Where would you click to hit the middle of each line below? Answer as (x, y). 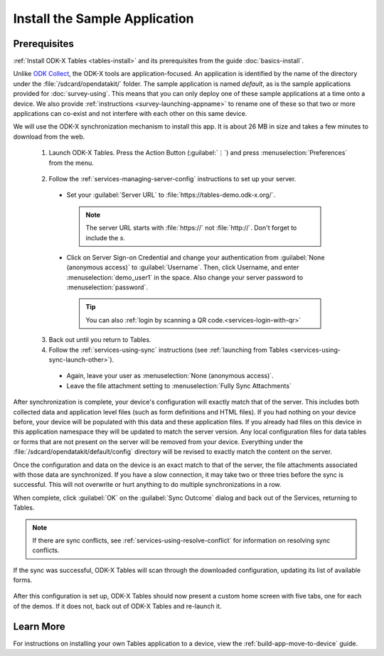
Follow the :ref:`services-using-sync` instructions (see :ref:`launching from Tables (169, 350)
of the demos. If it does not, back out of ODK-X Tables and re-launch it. (117, 606)
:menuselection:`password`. (107, 287)
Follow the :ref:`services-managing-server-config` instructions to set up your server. (172, 178)
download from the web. (49, 136)
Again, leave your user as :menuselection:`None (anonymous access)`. (170, 376)
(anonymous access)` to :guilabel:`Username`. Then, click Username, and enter (183, 267)
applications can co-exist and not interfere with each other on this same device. (130, 114)
